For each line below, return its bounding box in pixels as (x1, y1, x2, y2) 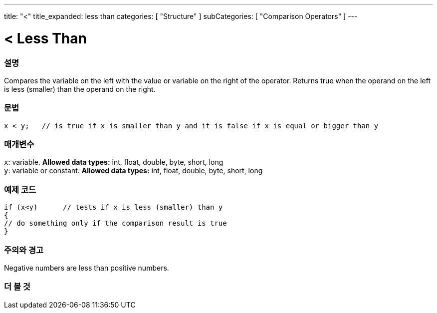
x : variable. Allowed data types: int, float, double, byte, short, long (4, 158, 223, 167)
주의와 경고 (4, 245, 44, 255)
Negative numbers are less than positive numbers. (4, 263, 169, 272)
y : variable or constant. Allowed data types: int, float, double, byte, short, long (4, 166, 263, 175)
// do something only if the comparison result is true (4, 219, 227, 228)
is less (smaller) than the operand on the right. (4, 84, 156, 93)
